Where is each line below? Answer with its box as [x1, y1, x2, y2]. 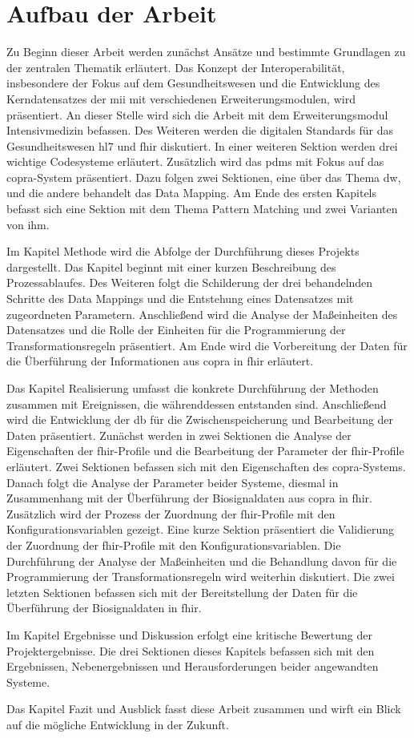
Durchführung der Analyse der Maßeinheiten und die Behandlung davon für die [6, 552, 397, 569]
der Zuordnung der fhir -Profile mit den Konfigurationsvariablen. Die [6, 536, 341, 553]
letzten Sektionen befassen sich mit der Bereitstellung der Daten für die [6, 583, 358, 600]
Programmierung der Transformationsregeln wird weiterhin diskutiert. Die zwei [6, 568, 395, 585]
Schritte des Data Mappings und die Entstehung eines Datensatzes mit [6, 290, 354, 307]
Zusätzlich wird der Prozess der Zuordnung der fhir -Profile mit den [6, 505, 336, 522]
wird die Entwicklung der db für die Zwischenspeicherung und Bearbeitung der [6, 411, 394, 428]
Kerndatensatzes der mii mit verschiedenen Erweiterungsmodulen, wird [6, 90, 356, 107]
